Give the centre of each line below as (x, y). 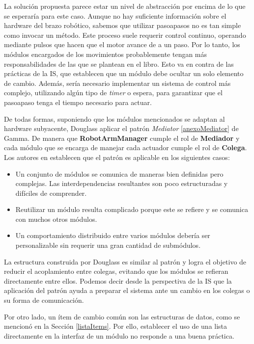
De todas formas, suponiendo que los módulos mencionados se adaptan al (114, 119)
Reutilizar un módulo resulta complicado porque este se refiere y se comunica (132, 209)
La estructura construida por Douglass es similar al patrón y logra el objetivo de (125, 261)
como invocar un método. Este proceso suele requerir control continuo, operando (125, 35)
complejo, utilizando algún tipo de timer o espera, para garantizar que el (113, 93)
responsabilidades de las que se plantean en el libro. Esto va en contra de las (119, 64)
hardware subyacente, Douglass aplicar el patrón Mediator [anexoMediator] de (121, 128)
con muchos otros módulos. (56, 219)
